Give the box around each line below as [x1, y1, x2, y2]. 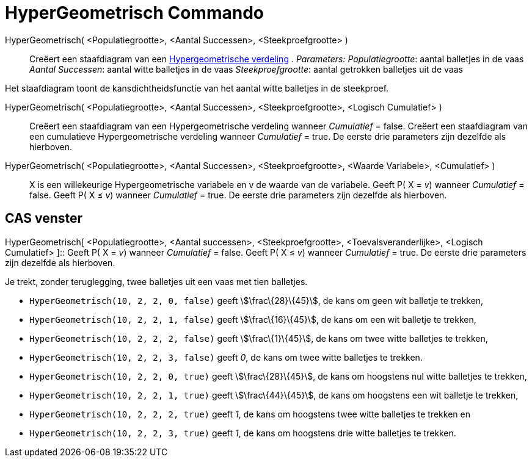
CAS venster [5, 211, 83, 226]
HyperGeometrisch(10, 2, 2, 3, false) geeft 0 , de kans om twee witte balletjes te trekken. [29, 352, 423, 363]
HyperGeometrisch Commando [5, 2, 264, 23]
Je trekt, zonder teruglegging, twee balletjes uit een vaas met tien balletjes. [5, 276, 308, 287]
